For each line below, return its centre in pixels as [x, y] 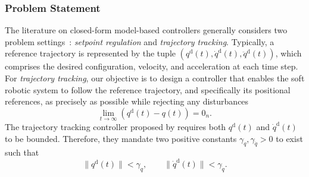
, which [288, 53]
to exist [289, 138]
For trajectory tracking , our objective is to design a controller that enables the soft [155, 78]
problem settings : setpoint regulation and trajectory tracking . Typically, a [140, 41]
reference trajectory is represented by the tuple [90, 53]
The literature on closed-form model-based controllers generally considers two [146, 30]
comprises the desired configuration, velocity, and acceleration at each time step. [152, 66]
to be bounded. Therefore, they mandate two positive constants [121, 138]
